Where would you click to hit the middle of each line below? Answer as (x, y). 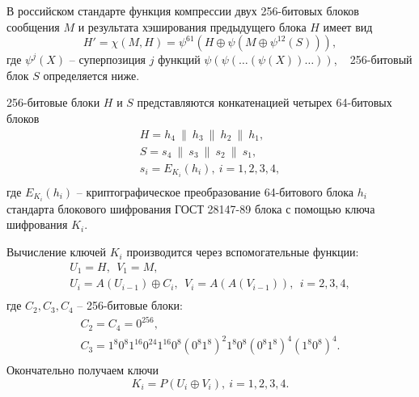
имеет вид (348, 26)
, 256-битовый (373, 59)
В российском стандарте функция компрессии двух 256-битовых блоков (183, 11)
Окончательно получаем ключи (83, 370)
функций (179, 59)
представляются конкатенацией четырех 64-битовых (265, 102)
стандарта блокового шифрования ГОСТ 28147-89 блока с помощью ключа (191, 208)
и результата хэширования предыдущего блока (192, 26)
